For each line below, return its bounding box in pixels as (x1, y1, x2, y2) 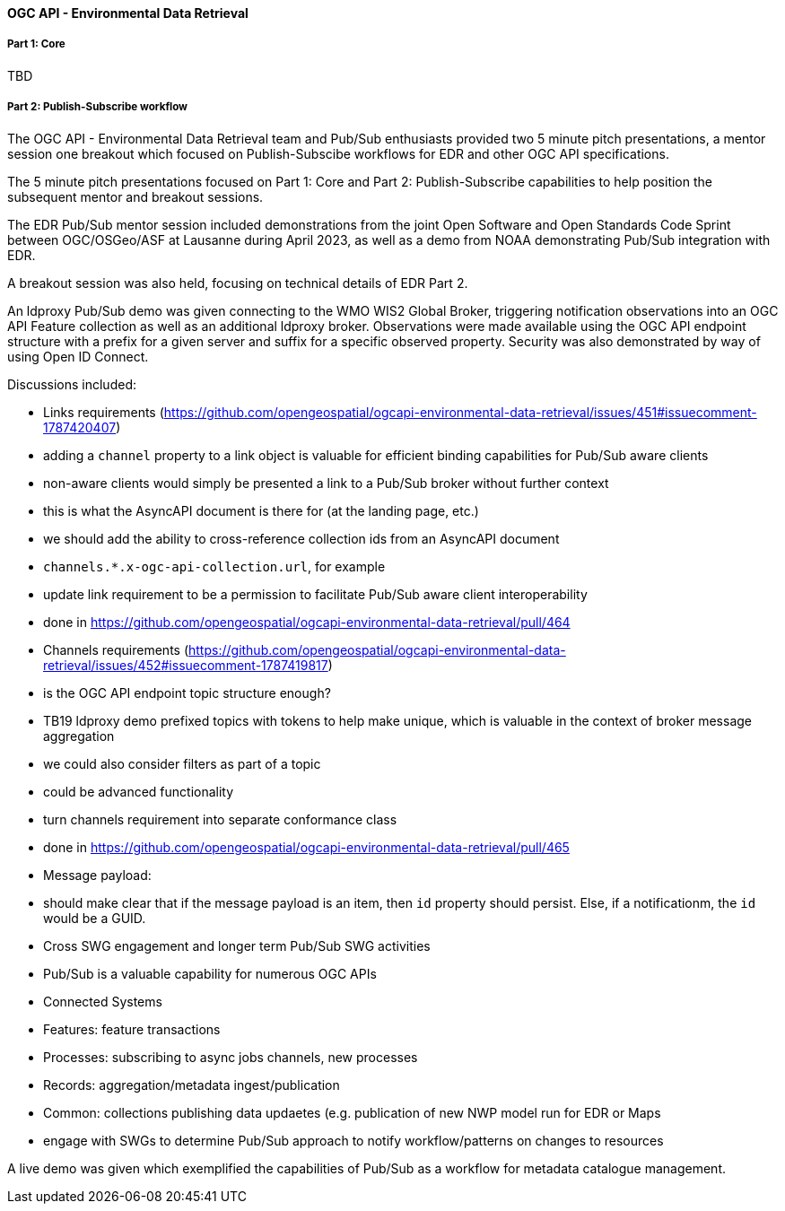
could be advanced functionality (43, 783, 234, 799)
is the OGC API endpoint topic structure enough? (43, 684, 331, 701)
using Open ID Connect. (7, 348, 149, 364)
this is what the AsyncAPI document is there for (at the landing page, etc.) (43, 502, 479, 518)
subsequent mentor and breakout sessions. (7, 188, 264, 205)
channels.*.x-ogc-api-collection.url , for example (43, 558, 386, 574)
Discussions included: (7, 376, 136, 392)
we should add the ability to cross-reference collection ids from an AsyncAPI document (43, 530, 560, 546)
